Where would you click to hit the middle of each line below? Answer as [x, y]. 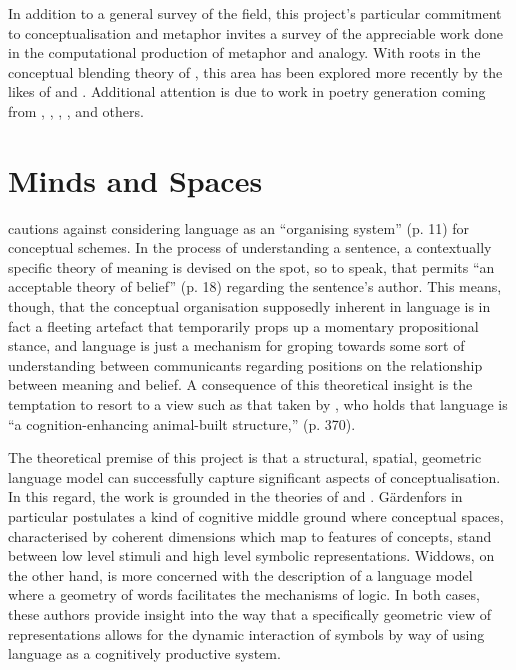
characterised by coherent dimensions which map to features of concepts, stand [250, 535]
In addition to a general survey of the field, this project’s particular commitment [255, 13]
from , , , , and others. [76, 110]
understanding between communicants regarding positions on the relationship [245, 364]
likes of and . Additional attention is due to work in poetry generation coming [247, 91]
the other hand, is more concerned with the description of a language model [240, 574]
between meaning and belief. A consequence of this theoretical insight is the [240, 384]
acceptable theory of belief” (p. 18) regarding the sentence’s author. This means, [255, 286]
